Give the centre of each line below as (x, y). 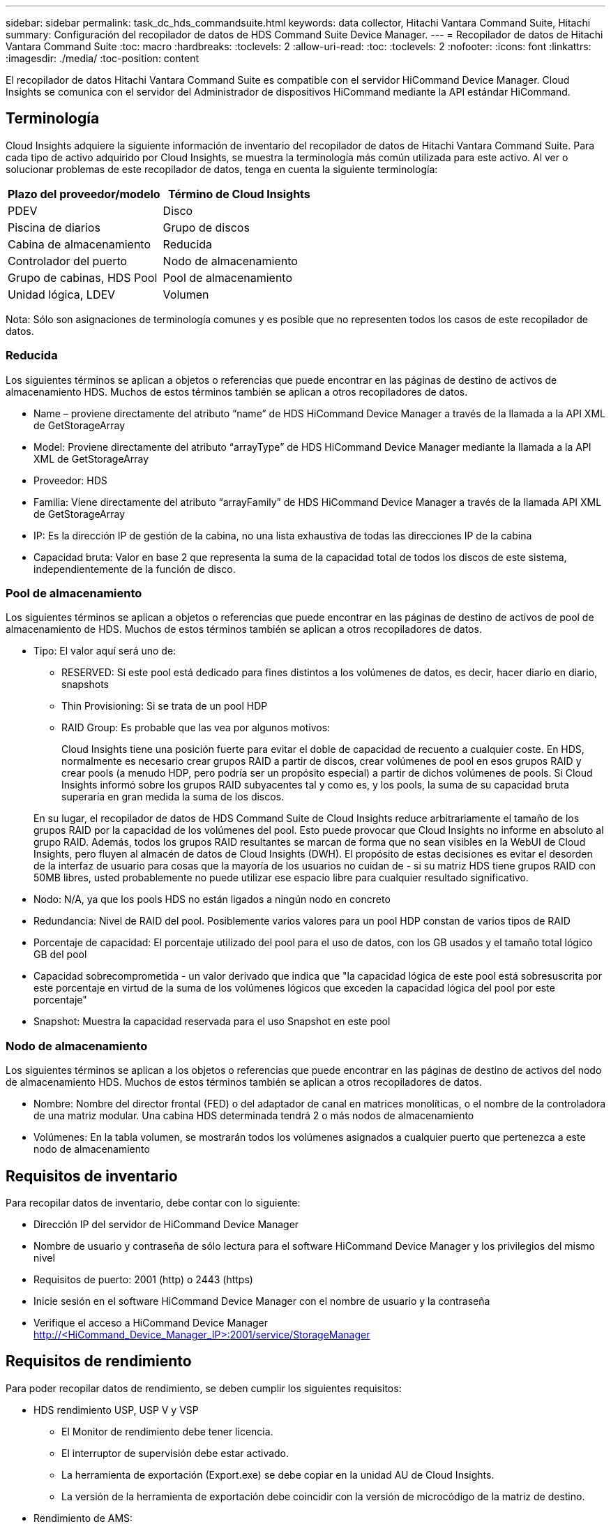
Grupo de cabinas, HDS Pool (83, 277)
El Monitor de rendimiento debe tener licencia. (167, 1431)
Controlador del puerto (68, 261)
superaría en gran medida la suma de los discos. (173, 797)
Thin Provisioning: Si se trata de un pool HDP (165, 706)
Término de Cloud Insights (239, 194)
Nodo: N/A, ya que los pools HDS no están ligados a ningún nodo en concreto (212, 899)
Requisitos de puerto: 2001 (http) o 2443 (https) (143, 1279)
